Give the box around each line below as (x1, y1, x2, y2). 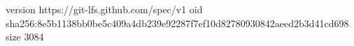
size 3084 (6, 29, 44, 44)
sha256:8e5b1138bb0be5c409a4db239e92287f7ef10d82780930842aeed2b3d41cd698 (6, 15, 349, 30)
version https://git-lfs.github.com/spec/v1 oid (6, 2, 203, 16)
